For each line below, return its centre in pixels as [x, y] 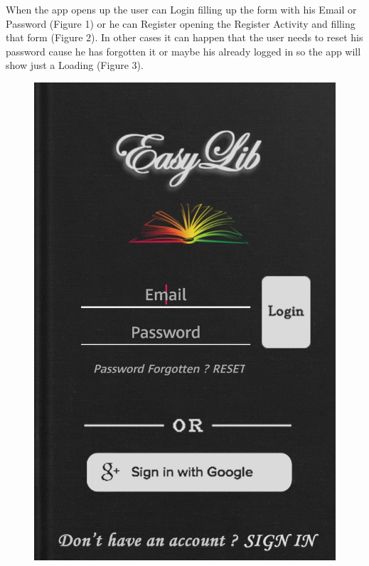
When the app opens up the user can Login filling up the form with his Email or [181, 9]
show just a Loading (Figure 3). [75, 65]
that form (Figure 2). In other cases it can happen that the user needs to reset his [184, 37]
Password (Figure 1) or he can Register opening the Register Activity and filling [181, 23]
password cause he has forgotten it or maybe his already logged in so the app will [183, 51]
